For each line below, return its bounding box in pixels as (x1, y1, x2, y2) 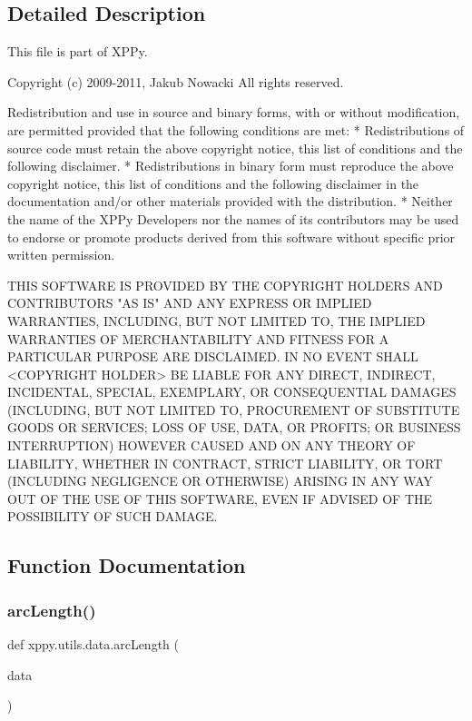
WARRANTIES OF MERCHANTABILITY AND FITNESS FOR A (7, 329, 389, 348)
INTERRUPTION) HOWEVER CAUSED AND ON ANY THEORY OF (7, 436, 416, 455)
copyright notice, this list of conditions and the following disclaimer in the (7, 173, 419, 193)
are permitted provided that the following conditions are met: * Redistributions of (7, 120, 465, 139)
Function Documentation (7, 551, 246, 579)
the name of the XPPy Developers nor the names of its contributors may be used (7, 209, 459, 228)
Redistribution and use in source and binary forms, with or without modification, (7, 103, 460, 122)
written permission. (7, 245, 115, 264)
